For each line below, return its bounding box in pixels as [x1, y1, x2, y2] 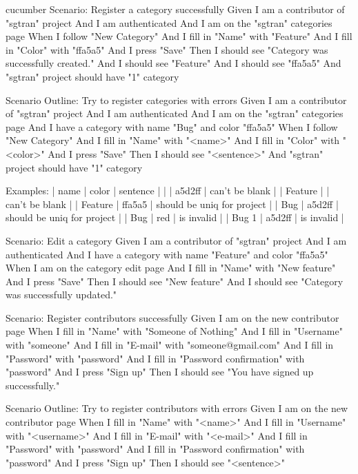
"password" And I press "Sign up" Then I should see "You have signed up [6, 364, 314, 379]
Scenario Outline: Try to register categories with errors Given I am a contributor [6, 92, 347, 107]
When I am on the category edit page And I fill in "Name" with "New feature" [6, 260, 336, 275]
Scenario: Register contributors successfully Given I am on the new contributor [6, 310, 339, 324]
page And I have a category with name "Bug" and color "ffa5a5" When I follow [6, 119, 338, 134]
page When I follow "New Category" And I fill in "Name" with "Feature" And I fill [6, 29, 352, 43]
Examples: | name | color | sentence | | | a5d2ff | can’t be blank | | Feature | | [6, 183, 330, 198]
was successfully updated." [6, 287, 117, 302]
